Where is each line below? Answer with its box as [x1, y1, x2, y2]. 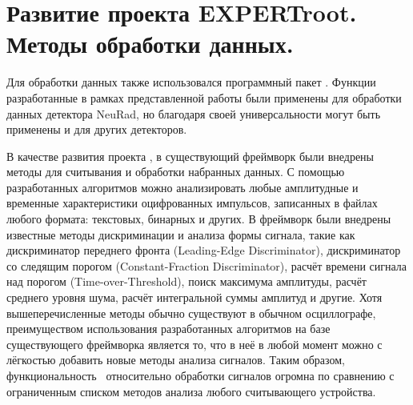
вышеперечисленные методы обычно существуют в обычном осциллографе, [6, 304, 376, 321]
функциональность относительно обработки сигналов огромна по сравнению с [6, 367, 395, 383]
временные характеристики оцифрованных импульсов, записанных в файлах [6, 194, 378, 211]
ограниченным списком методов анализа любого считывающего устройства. [6, 383, 376, 399]
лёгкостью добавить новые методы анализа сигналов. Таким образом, [6, 351, 345, 368]
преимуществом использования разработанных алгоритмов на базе [6, 320, 331, 337]
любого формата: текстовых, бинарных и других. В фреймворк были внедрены [6, 211, 391, 227]
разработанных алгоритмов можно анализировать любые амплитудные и [6, 178, 359, 195]
